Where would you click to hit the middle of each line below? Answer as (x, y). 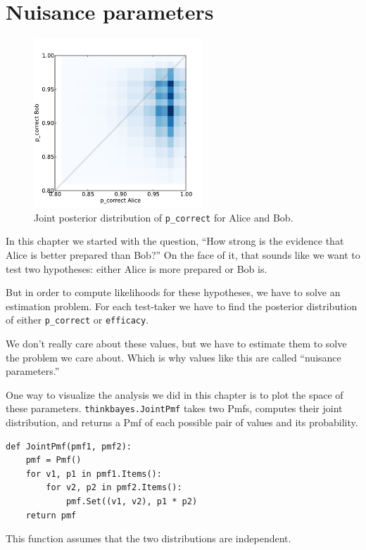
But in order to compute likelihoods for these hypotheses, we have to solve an (173, 292)
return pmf (51, 515)
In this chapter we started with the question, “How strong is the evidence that (175, 241)
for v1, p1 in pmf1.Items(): (94, 474)
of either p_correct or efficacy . (77, 320)
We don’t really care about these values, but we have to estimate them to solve (176, 343)
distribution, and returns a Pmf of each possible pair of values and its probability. (182, 422)
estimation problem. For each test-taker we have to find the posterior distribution (182, 306)
